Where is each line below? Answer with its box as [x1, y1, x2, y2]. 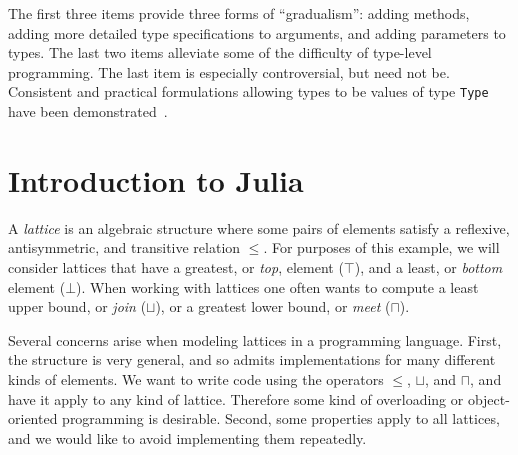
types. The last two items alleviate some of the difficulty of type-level [8, 42, 432, 63]
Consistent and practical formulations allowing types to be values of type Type [8, 81, 489, 102]
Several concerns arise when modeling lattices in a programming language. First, [8, 329, 502, 350]
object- [467, 388, 510, 409]
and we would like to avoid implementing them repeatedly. [8, 427, 367, 448]
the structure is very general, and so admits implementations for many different [8, 349, 496, 370]
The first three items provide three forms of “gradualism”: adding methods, [8, 3, 470, 23]
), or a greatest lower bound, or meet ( [155, 296, 391, 317]
